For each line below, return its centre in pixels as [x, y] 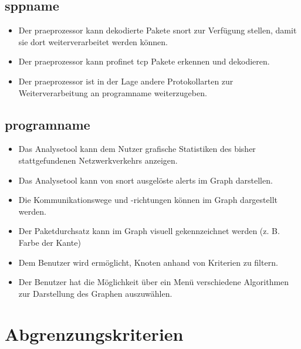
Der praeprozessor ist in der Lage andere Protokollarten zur [126, 81]
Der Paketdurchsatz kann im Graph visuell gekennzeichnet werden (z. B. [149, 231]
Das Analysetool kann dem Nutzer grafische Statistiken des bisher [137, 149]
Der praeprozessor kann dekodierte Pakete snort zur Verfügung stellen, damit [158, 30]
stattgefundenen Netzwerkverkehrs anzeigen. [98, 160]
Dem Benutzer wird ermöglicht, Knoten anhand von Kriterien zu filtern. [148, 262]
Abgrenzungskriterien [94, 333]
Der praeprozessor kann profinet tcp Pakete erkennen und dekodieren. [144, 61]
